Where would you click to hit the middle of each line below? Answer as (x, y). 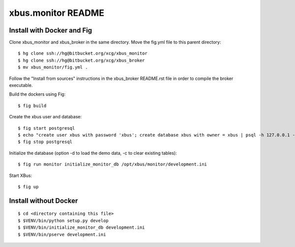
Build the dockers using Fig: (37, 94)
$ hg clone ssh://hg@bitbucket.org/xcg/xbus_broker (81, 60)
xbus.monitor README (57, 13)
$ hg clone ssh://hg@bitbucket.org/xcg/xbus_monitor (83, 53)
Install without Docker (44, 200)
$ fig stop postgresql (45, 142)
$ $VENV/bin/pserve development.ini (62, 234)
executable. (21, 85)
